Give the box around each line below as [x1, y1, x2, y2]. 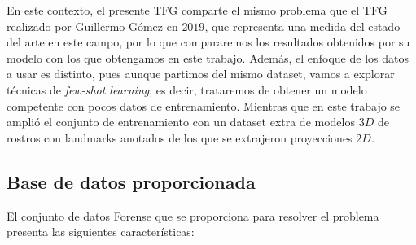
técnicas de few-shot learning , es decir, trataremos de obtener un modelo [7, 81, 367, 98]
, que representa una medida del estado [204, 17, 401, 34]
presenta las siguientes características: [7, 223, 195, 240]
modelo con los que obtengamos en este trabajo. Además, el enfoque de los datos [7, 49, 409, 66]
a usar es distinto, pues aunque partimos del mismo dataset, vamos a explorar [7, 65, 395, 82]
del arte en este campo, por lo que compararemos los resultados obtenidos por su [7, 33, 410, 50]
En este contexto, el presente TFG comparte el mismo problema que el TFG [7, 2, 388, 18]
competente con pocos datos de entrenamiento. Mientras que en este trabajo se [7, 97, 401, 114]
